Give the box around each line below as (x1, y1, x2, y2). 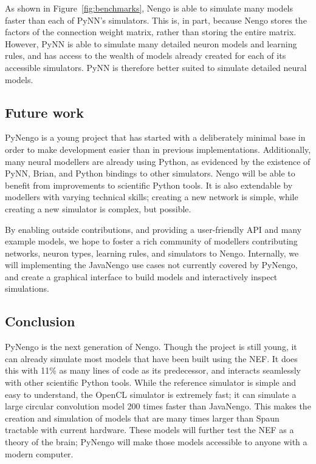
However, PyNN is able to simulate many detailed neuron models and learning (5, 37, 297, 50)
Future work (5, 103, 84, 121)
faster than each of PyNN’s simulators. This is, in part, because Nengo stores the (5, 13, 307, 26)
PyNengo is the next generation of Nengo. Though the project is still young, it (5, 340, 297, 353)
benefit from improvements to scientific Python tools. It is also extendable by (5, 178, 293, 191)
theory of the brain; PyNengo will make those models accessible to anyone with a (5, 435, 307, 448)
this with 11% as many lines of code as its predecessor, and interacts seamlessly (5, 364, 301, 377)
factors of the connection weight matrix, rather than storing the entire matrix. (5, 25, 297, 38)
